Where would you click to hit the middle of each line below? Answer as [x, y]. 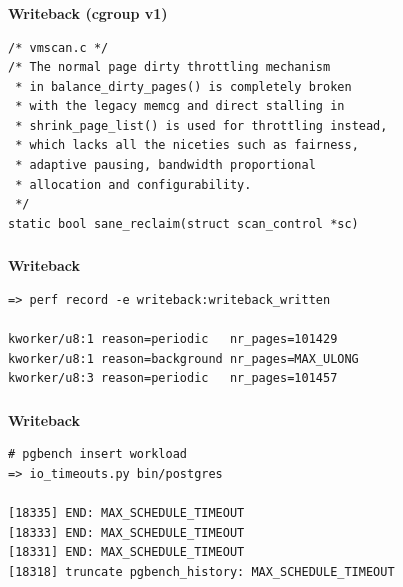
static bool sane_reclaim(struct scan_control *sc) [183, 223]
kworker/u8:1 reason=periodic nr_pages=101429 [173, 339]
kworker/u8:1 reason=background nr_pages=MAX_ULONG [183, 358]
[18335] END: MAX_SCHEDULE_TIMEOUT [126, 513]
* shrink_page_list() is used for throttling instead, [201, 125]
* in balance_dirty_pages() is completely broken [183, 86]
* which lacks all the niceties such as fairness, [187, 145]
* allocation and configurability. [133, 184]
